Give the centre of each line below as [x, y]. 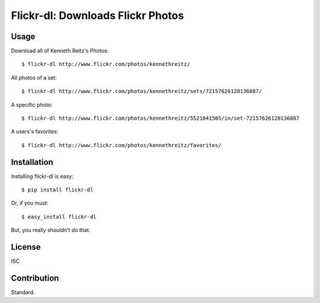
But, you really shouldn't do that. [51, 230]
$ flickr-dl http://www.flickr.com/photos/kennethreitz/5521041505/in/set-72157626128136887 [161, 118]
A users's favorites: [35, 132]
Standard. [23, 292]
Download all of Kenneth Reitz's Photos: [60, 51]
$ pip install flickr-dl [57, 190]
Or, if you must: [30, 203]
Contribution [35, 278]
